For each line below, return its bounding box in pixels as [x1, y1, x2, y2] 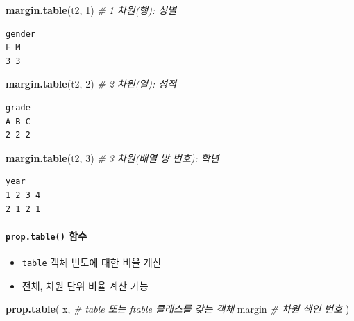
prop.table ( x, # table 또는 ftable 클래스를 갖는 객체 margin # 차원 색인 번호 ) [6, 302, 350, 316]
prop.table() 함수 [6, 228, 87, 242]
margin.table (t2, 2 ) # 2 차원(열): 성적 [6, 76, 177, 91]
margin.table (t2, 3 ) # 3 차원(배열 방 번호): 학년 [6, 150, 219, 165]
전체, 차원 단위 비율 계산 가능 [22, 278, 149, 293]
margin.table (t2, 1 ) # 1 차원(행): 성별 [6, 3, 177, 17]
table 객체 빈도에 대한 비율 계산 [22, 254, 162, 269]
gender [6, 28, 35, 39]
